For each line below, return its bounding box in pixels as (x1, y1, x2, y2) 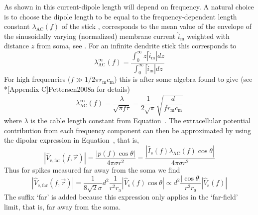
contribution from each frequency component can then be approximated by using (4, 125, 252, 135)
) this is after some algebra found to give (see (114, 74, 253, 84)
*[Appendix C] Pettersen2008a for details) (4, 84, 130, 94)
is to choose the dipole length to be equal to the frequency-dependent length (4, 11, 237, 21)
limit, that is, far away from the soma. (4, 201, 121, 212)
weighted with (187, 30, 230, 41)
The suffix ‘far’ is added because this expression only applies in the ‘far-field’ (4, 192, 238, 202)
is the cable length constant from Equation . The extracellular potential (30, 115, 251, 126)
